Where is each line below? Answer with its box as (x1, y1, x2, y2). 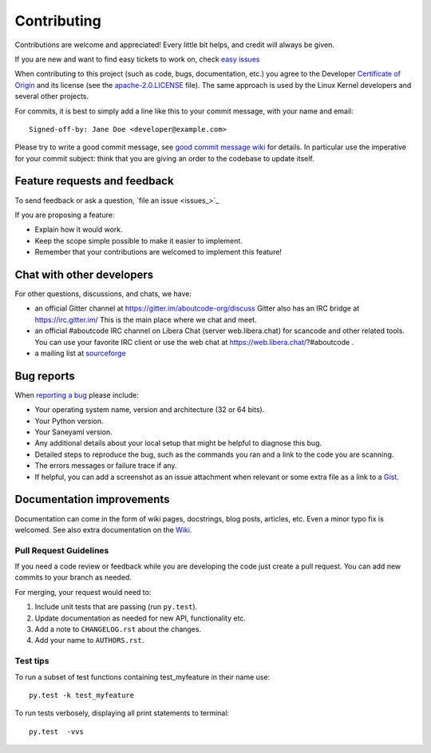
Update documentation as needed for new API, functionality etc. (34, 613, 247, 623)
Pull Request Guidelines (14, 545, 109, 556)
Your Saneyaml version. (34, 427, 113, 437)
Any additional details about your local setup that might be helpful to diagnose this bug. (34, 438, 322, 448)
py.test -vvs (29, 727, 84, 736)
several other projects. (14, 92, 89, 101)
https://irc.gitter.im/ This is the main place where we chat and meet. (34, 315, 257, 324)
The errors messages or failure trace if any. (34, 461, 177, 470)
